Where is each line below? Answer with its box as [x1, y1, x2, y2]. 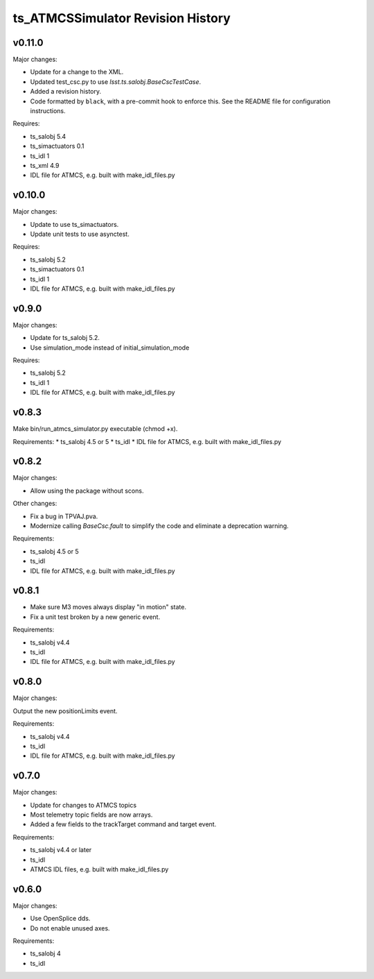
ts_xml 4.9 [30, 161, 60, 169]
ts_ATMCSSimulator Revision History [12, 10, 231, 26]
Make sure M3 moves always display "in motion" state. [30, 603, 187, 611]
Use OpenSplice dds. [30, 914, 91, 923]
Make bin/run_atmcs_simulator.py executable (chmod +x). [12, 425, 178, 433]
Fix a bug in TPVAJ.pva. [30, 512, 98, 520]
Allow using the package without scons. [30, 486, 144, 495]
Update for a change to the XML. [30, 68, 124, 76]
